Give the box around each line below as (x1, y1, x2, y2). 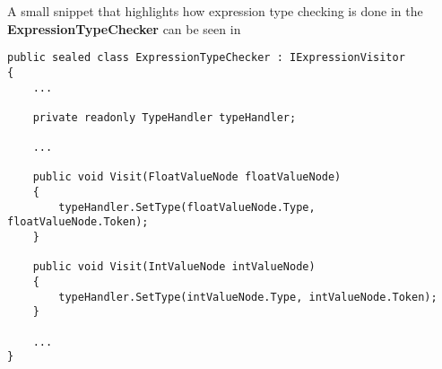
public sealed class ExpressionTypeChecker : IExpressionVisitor (7, 51, 405, 65)
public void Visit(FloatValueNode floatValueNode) (32, 171, 342, 184)
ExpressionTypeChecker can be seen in (7, 19, 241, 38)
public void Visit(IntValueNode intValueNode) (32, 260, 316, 274)
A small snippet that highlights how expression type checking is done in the (7, 2, 423, 20)
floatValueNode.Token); (7, 215, 149, 229)
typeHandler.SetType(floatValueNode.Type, (58, 200, 316, 214)
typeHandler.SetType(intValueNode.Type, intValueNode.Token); (58, 290, 438, 303)
